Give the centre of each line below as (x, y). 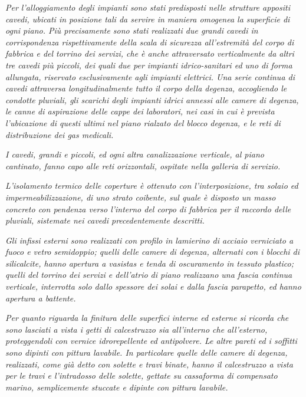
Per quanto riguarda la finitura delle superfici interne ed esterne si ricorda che (147, 318)
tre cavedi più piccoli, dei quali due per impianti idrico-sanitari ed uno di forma (149, 65)
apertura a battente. (41, 298)
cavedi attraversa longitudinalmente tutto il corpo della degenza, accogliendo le (146, 88)
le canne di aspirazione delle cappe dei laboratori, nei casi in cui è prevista (140, 111)
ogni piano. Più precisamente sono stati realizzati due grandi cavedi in (132, 30)
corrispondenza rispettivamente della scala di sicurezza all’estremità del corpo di (150, 42)
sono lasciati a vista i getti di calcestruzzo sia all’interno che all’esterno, (136, 329)
